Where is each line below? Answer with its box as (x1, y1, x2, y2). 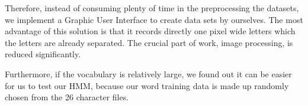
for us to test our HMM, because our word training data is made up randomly (5, 79, 289, 91)
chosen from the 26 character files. (5, 91, 129, 103)
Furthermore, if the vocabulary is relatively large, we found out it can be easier (5, 67, 292, 80)
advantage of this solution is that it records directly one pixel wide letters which (5, 25, 296, 37)
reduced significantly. (5, 48, 81, 60)
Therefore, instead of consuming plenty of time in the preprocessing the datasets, (5, 2, 299, 14)
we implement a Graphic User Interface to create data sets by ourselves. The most (5, 13, 303, 25)
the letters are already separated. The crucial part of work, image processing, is (5, 36, 293, 48)
